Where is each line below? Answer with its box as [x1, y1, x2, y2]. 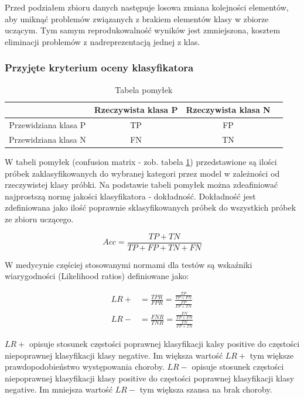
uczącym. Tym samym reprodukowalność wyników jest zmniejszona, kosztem [5, 24, 281, 36]
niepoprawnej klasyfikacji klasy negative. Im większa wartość [5, 349, 223, 361]
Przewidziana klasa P [9, 119, 86, 131]
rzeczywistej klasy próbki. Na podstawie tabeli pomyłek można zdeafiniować [5, 178, 278, 191]
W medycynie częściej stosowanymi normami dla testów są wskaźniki [5, 258, 252, 270]
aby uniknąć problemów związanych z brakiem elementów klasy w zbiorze [5, 12, 269, 25]
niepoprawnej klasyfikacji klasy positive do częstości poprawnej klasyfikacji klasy [5, 372, 295, 384]
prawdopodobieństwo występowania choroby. [5, 360, 165, 373]
